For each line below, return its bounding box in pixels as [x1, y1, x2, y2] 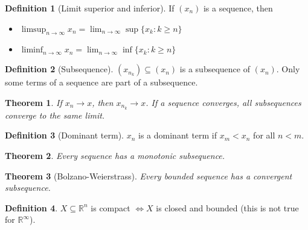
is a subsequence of [179, 63, 250, 75]
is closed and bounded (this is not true [156, 201, 299, 214]
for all [253, 129, 275, 141]
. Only [276, 63, 300, 75]
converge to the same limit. [5, 108, 105, 121]
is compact [91, 201, 130, 214]
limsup [21, 25, 47, 34]
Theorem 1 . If [5, 96, 62, 108]
